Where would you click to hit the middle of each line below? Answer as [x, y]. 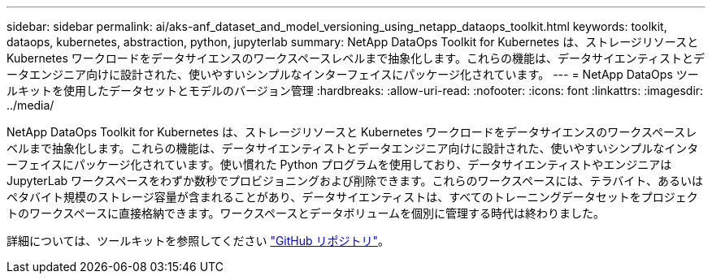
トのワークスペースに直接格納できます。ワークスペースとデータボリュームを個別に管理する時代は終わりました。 [306, 213]
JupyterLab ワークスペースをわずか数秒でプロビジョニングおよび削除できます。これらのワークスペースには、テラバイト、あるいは [355, 181]
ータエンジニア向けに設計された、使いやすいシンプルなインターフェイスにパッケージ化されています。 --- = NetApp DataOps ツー [353, 74]
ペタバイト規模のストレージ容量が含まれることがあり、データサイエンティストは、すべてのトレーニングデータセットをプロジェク [352, 197]
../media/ [30, 105]
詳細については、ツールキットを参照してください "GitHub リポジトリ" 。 [198, 241]
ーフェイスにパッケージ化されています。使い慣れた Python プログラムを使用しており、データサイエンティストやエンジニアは [339, 164]
